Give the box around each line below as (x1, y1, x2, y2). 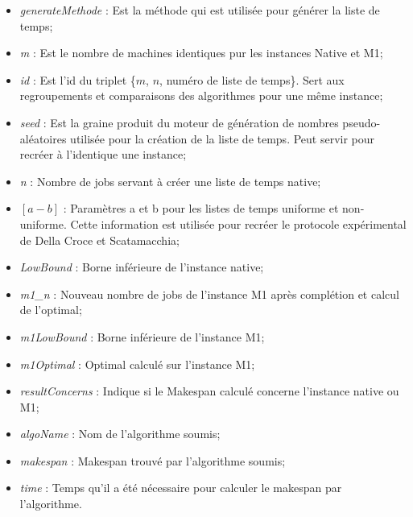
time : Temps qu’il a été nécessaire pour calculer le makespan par (19, 479, 342, 496)
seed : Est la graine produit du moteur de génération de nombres (19, 114, 339, 130)
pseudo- (342, 114, 381, 130)
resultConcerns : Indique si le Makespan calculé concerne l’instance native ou (19, 383, 399, 399)
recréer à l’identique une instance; (19, 146, 187, 163)
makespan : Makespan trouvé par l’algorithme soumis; (19, 452, 286, 469)
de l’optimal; (19, 301, 82, 318)
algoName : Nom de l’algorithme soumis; (19, 425, 221, 442)
